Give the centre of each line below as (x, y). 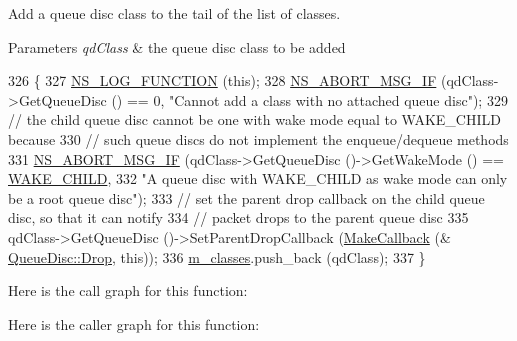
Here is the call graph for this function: (128, 290)
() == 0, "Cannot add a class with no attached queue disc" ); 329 (309, 99)
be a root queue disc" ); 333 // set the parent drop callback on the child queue (246, 197)
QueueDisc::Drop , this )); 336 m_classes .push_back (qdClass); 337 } (217, 256)
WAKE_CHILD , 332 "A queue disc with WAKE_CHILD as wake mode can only (258, 178)
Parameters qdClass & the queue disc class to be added (177, 46)
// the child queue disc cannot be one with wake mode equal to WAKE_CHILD (254, 119)
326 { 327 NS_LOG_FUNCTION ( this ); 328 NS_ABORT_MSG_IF (222, 80)
